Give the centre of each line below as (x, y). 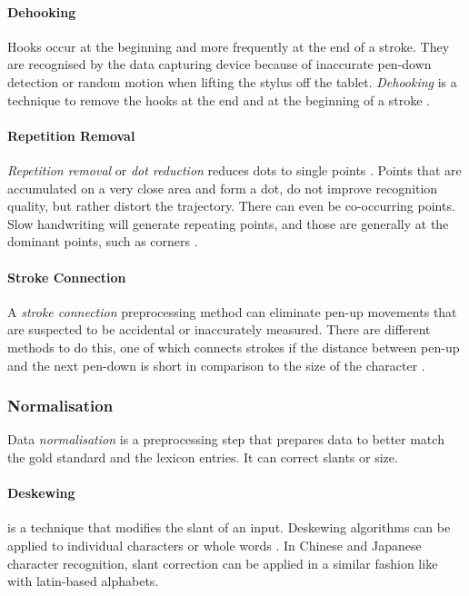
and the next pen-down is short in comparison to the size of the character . (216, 365)
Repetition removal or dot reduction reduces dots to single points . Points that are (234, 169)
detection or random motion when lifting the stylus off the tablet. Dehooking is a (232, 81)
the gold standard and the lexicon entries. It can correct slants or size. (203, 457)
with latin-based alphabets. (83, 581)
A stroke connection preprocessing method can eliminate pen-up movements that (232, 311)
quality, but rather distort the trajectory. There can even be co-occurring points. (231, 206)
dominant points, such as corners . (103, 241)
